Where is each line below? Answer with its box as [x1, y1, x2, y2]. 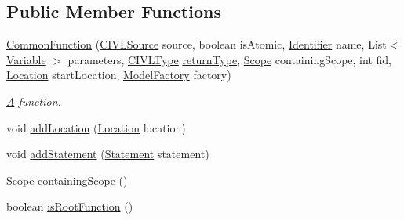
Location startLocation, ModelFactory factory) [6, 67, 231, 83]
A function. [6, 92, 61, 109]
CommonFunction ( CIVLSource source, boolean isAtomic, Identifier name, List [6, 36, 387, 52]
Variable [6, 51, 46, 67]
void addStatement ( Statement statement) [6, 146, 209, 162]
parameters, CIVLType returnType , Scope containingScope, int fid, [67, 51, 391, 67]
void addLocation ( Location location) [6, 119, 186, 135]
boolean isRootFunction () [6, 198, 133, 215]
